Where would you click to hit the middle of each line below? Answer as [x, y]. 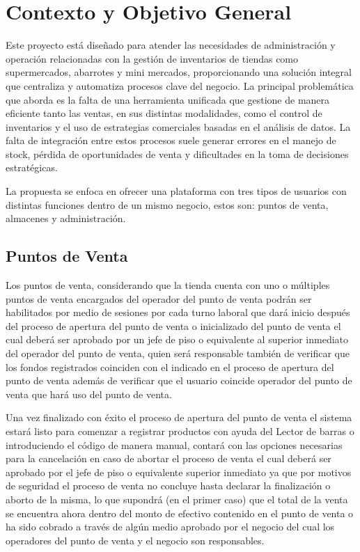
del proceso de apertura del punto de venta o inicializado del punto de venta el [173, 325]
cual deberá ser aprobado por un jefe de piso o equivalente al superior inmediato [177, 339]
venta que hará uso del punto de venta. [89, 394]
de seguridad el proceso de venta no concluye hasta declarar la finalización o [168, 486]
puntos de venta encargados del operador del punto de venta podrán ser [159, 298]
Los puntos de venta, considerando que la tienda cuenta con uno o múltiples [168, 285]
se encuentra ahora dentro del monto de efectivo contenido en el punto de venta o [180, 513]
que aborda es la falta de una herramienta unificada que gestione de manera [168, 99]
